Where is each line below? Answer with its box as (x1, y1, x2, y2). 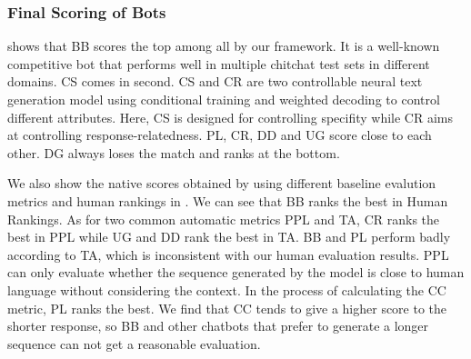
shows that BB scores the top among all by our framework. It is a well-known (7, 36, 440, 55)
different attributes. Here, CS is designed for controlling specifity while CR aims (7, 107, 453, 126)
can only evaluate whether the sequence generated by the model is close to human (7, 263, 465, 282)
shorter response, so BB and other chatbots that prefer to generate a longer (7, 316, 429, 335)
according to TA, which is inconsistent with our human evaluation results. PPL (7, 244, 449, 264)
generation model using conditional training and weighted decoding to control (7, 90, 440, 108)
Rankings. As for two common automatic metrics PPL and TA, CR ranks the (7, 209, 440, 228)
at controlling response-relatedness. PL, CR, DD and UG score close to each (7, 125, 432, 145)
